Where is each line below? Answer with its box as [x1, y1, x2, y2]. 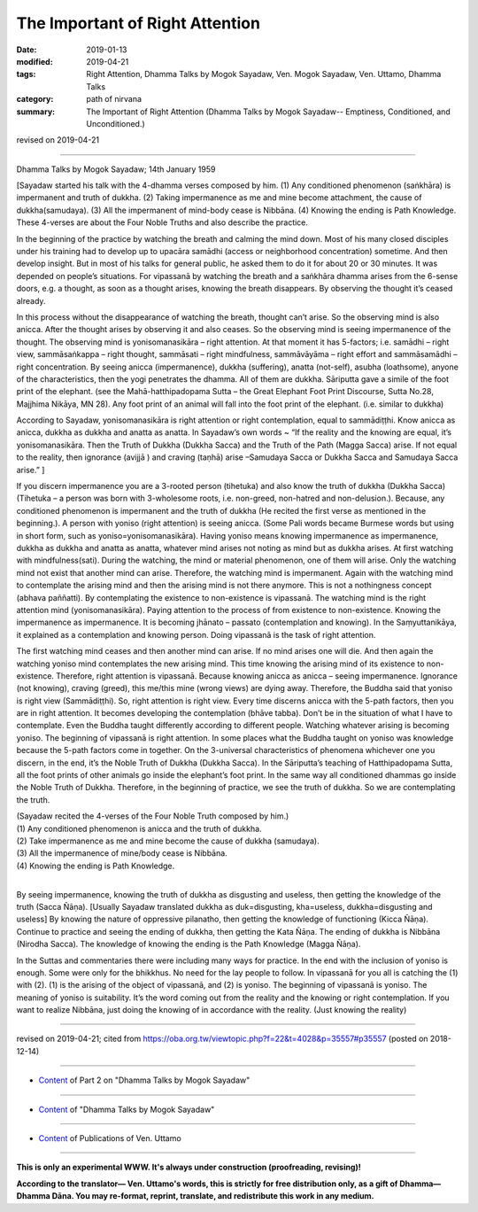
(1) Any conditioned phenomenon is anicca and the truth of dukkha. [16, 823, 262, 834]
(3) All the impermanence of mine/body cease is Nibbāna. [16, 848, 227, 858]
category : [16, 94, 54, 105]
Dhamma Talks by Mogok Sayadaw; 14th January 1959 [16, 164, 216, 175]
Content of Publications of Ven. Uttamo [38, 1133, 181, 1144]
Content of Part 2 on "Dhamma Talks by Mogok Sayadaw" [38, 1075, 251, 1085]
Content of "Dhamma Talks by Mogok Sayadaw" [38, 1104, 215, 1115]
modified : [16, 56, 53, 66]
